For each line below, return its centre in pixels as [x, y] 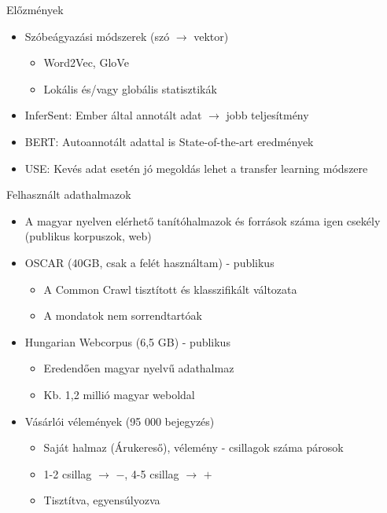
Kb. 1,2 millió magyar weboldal [119, 394]
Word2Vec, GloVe [86, 62]
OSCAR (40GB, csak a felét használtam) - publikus [149, 262]
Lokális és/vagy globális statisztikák [130, 88]
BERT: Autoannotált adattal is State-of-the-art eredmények [169, 141]
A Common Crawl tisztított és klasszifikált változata [170, 289]
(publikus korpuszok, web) [88, 236]
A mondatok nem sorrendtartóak [123, 315]
